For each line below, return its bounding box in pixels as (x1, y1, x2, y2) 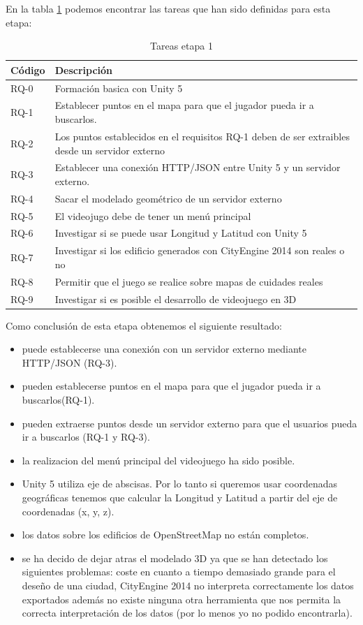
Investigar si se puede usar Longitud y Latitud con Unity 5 (54, 226, 307, 240)
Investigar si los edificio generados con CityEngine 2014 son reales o (54, 243, 345, 258)
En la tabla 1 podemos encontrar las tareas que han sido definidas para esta (6, 1, 331, 15)
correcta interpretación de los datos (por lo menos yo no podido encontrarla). (22, 605, 353, 620)
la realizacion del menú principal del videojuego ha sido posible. (22, 453, 295, 467)
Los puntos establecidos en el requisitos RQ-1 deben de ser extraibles (54, 128, 350, 143)
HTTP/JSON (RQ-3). (22, 355, 117, 369)
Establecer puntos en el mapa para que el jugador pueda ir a (54, 98, 314, 112)
